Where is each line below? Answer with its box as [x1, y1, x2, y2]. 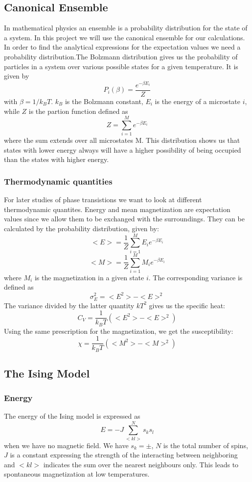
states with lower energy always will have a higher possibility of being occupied [4, 144, 241, 155]
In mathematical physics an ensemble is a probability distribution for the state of [4, 23, 248, 33]
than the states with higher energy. [4, 154, 109, 164]
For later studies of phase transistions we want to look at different [4, 194, 202, 205]
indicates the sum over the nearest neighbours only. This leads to [43, 459, 239, 469]
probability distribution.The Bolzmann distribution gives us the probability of [4, 51, 238, 61]
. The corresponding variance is [148, 272, 243, 282]
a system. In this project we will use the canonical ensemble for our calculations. [4, 32, 245, 42]
